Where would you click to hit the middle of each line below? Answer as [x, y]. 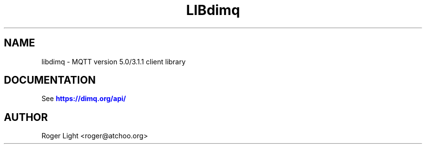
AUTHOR [26, 117]
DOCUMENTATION [50, 80]
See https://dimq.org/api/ [84, 99]
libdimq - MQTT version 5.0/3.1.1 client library [114, 61]
